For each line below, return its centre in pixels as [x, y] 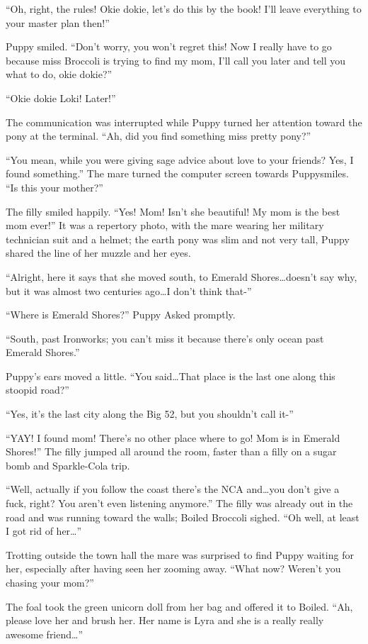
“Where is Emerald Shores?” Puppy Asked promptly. [121, 315]
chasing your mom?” [50, 582]
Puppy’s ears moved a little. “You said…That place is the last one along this [171, 376]
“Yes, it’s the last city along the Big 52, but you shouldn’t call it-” [150, 414]
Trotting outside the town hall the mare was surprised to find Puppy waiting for [180, 554]
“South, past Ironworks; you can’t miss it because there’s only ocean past [165, 338]
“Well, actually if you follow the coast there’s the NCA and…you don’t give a [173, 489]
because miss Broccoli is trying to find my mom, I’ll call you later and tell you [176, 60]
